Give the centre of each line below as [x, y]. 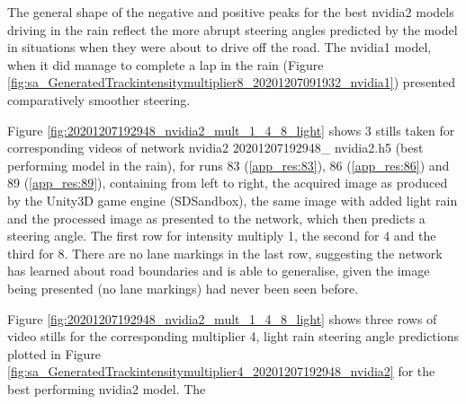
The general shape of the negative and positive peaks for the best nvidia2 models [231, 12]
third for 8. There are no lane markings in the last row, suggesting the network [225, 253]
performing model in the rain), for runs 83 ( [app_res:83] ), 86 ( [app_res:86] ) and [229, 165]
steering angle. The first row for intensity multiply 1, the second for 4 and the [222, 236]
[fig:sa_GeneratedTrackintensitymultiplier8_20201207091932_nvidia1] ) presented [231, 82]
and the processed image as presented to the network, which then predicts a [216, 218]
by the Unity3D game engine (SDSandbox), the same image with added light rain [233, 200]
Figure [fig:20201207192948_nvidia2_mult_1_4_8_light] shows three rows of [222, 318]
